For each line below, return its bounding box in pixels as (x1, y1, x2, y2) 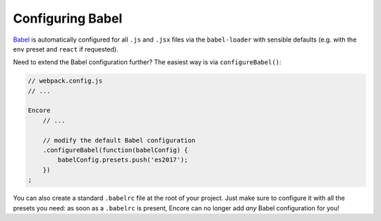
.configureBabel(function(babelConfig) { (42, 146, 188, 155)
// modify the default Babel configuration (42, 136, 195, 144)
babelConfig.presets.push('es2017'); (57, 156, 188, 164)
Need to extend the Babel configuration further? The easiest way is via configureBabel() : (13, 58, 282, 66)
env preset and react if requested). (13, 44, 119, 53)
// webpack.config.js (28, 77, 103, 85)
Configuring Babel (13, 11, 123, 26)
